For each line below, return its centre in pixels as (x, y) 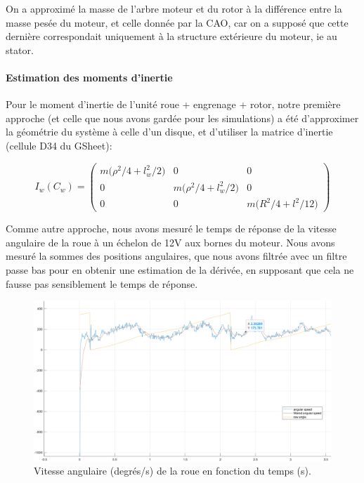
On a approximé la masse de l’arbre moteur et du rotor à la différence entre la (174, 8)
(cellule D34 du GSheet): (59, 145)
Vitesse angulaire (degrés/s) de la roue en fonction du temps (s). (173, 471)
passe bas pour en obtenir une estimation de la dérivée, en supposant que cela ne (180, 269)
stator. (20, 49)
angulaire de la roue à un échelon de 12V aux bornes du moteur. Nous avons (170, 242)
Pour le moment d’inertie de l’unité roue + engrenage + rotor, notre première (173, 104)
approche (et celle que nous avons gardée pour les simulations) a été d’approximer (182, 118)
